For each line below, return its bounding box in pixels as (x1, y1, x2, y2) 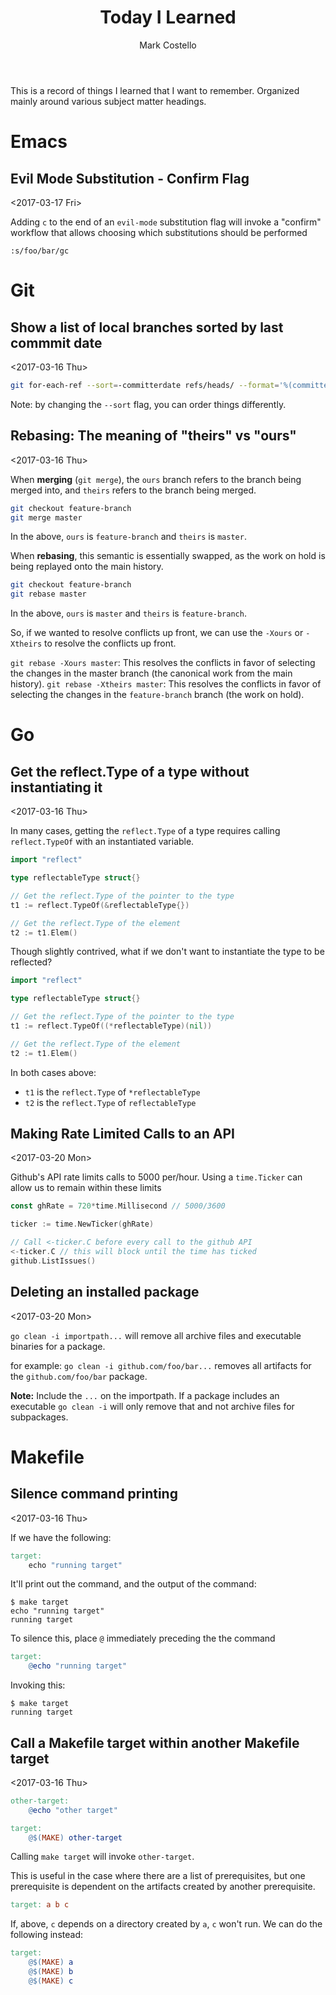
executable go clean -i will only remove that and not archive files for (10, 1400, 295, 1412)
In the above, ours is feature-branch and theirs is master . (10, 531, 247, 543)
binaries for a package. (10, 1340, 106, 1352)
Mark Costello (139, 39, 197, 51)
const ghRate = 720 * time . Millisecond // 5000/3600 (10, 1201, 226, 1211)
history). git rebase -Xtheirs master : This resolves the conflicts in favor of (10, 678, 322, 690)
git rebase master (10, 589, 87, 600)
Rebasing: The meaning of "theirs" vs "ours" (10, 427, 297, 445)
